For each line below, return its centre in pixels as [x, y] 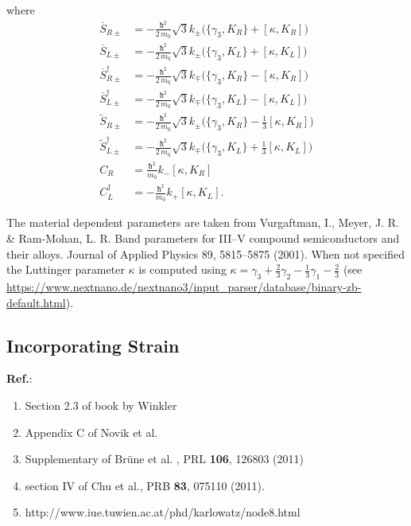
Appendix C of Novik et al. [91, 432]
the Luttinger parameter [66, 269]
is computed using [182, 269]
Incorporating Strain [93, 345]
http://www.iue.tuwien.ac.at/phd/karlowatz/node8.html [163, 512]
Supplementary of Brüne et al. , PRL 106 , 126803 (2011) [164, 459]
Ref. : [19, 378]
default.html [36, 302]
